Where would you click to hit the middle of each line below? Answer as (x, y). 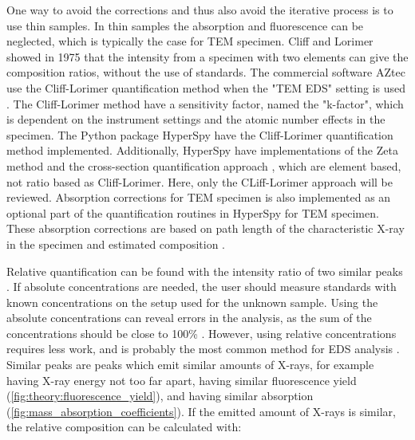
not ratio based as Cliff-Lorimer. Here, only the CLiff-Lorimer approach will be (200, 181)
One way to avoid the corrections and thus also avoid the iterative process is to (200, 10)
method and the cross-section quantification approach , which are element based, (204, 165)
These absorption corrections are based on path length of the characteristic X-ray (206, 228)
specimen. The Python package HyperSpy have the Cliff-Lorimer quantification (200, 134)
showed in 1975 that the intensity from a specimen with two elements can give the (207, 56)
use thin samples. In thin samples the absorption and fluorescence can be (185, 25)
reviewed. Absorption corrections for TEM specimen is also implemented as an (199, 197)
